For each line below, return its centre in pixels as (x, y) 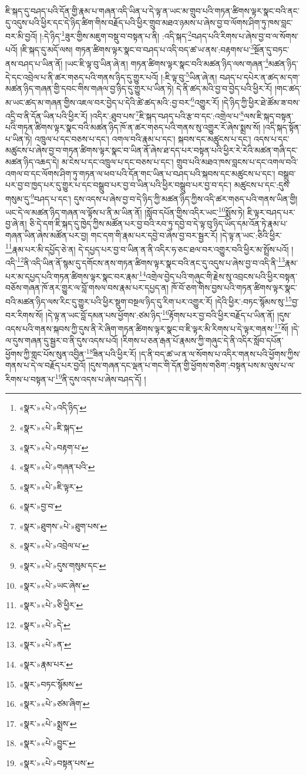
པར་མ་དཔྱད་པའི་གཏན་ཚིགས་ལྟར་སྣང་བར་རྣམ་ (72, 276)
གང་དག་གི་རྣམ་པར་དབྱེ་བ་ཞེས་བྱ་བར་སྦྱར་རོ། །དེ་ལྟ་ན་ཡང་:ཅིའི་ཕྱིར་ (186, 235)
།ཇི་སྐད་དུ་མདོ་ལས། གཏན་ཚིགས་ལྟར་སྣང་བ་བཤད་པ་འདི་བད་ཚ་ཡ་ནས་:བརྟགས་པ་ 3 (137, 49)
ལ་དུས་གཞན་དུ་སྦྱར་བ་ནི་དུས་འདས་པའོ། (62, 340)
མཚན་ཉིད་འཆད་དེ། (32, 162)
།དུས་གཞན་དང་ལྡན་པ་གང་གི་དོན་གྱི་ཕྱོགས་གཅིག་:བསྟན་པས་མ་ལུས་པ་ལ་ (192, 365)
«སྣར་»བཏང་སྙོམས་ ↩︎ (51, 684)
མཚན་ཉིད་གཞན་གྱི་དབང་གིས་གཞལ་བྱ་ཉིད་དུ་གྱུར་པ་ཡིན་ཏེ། (90, 88)
